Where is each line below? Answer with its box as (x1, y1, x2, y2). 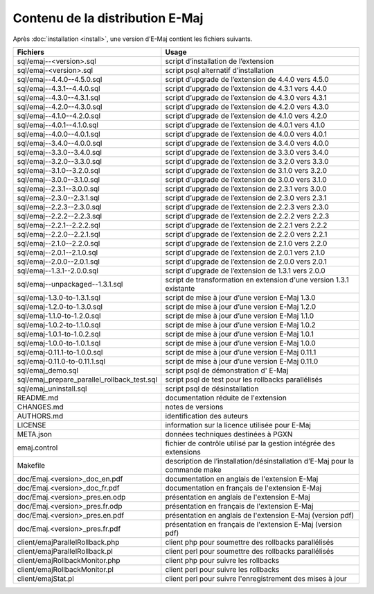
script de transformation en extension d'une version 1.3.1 (165, 275, 349, 285)
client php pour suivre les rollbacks (165, 555, 280, 565)
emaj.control (17, 443, 58, 452)
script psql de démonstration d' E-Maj (165, 365, 289, 375)
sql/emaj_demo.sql (17, 365, 79, 375)
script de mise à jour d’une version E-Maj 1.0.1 (165, 329, 314, 339)
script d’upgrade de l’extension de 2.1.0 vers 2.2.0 (165, 238, 328, 248)
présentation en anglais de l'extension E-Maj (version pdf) (165, 510, 355, 520)
